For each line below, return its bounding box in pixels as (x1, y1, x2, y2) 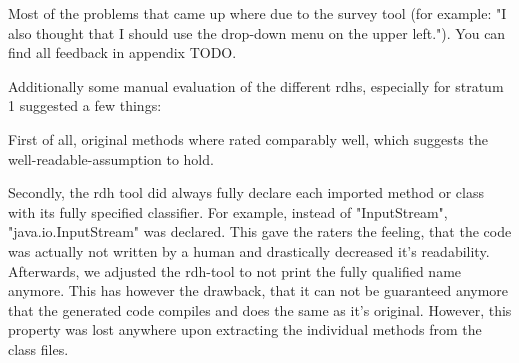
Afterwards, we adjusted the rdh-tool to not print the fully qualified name (8, 260, 462, 281)
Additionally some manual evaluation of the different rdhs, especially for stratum (8, 75, 504, 96)
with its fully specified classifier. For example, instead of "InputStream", (8, 201, 448, 222)
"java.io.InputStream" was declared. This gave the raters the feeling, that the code (8, 221, 512, 242)
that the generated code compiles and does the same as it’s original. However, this (8, 299, 512, 320)
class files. (8, 338, 69, 359)
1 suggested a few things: (8, 95, 162, 116)
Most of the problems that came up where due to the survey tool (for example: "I (8, 3, 507, 23)
